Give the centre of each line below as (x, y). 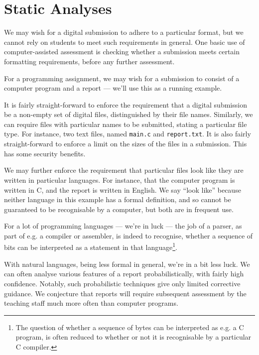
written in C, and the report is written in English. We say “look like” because (123, 189)
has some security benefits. (45, 153)
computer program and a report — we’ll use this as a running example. (113, 88)
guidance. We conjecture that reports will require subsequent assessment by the (125, 293)
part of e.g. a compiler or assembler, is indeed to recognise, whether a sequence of (129, 235)
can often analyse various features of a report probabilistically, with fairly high (124, 274)
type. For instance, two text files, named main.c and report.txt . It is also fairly (128, 134)
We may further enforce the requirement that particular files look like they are (124, 170)
